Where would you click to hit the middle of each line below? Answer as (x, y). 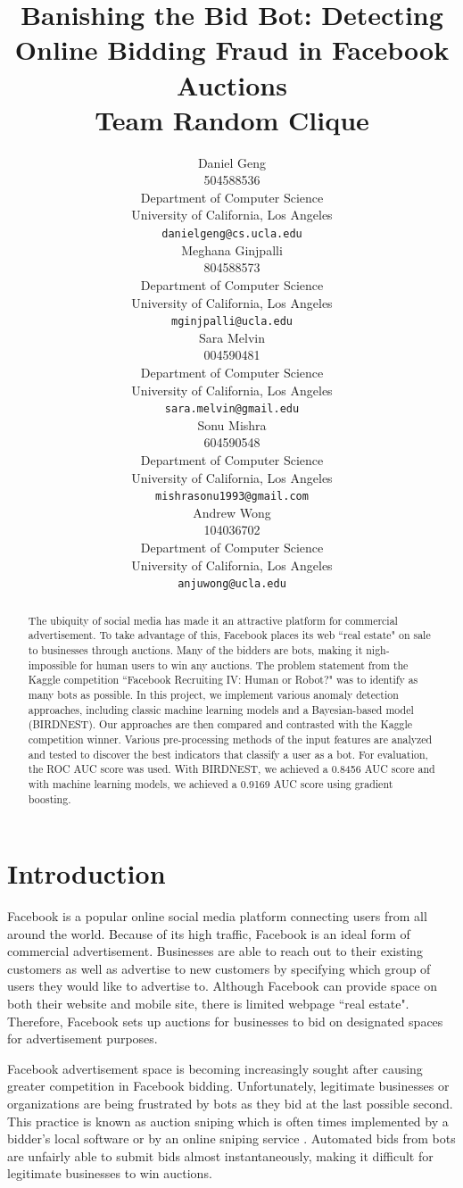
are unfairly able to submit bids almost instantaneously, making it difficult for (220, 1155)
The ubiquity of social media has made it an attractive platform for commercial (213, 620)
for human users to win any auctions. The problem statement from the (244, 665)
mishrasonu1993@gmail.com (232, 497)
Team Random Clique (232, 119)
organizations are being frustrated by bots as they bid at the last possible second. (230, 1104)
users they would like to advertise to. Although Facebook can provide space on (223, 986)
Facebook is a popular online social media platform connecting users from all (217, 916)
